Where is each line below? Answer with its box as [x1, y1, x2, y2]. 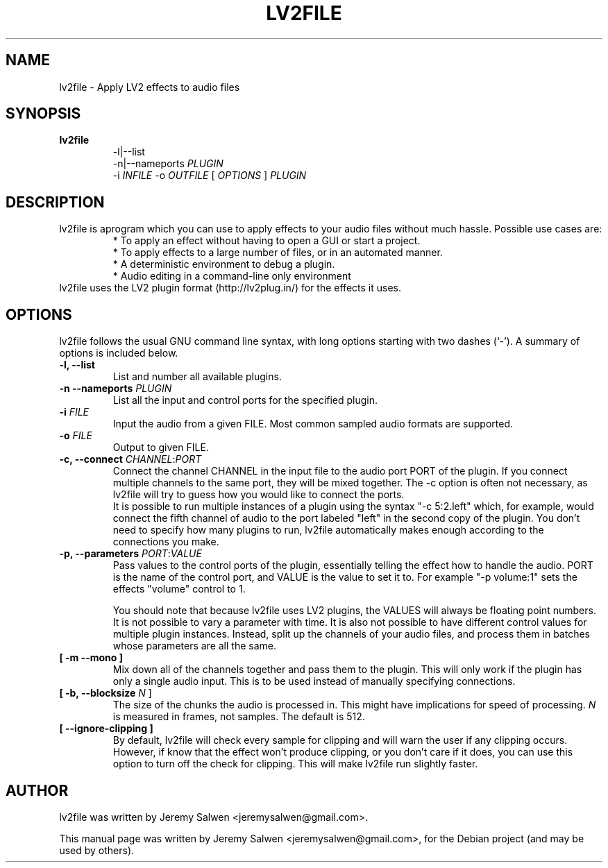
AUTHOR [6, 781, 69, 799]
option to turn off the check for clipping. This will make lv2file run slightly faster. [112, 758, 478, 770]
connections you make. [112, 536, 219, 548]
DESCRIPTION [6, 193, 105, 211]
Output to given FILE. [112, 441, 209, 454]
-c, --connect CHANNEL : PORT [59, 453, 202, 466]
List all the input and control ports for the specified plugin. [112, 394, 378, 407]
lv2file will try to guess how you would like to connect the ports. [112, 488, 405, 501]
